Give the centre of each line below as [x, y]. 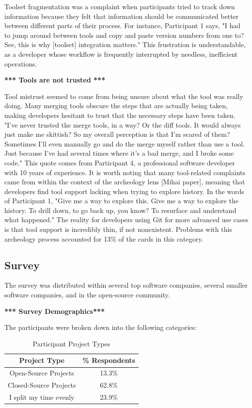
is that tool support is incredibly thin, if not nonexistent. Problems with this [118, 229]
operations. [21, 63]
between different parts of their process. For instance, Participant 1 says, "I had [122, 25]
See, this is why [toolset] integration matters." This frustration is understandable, [125, 44]
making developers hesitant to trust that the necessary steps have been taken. [120, 115]
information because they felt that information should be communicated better [122, 16]
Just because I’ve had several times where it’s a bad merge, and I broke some [119, 153]
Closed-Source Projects [42, 385]
